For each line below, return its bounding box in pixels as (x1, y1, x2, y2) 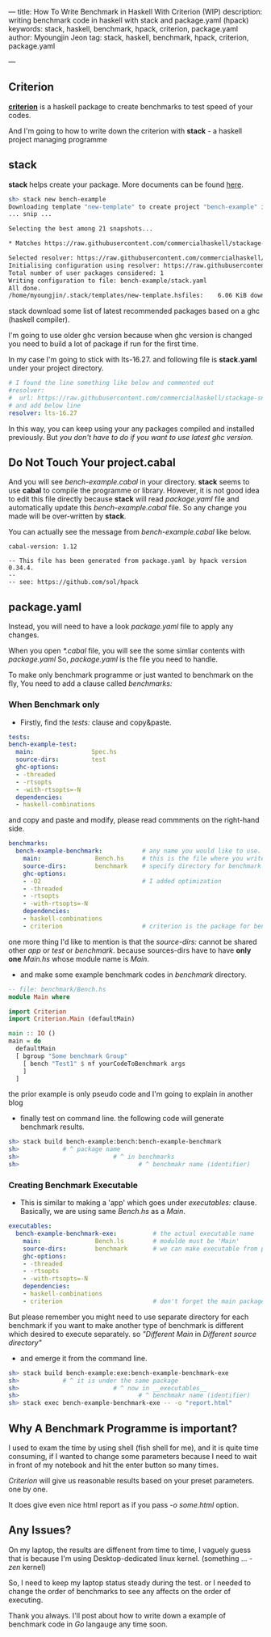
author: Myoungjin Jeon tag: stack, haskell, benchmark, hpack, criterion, (8, 32, 249, 42)
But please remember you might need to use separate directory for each (8, 1312, 249, 1322)
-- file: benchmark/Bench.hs (8, 985, 106, 993)
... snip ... (8, 210, 52, 218)
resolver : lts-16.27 (8, 408, 78, 417)
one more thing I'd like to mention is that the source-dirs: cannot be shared (8, 937, 257, 946)
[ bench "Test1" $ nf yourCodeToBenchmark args (23, 1060, 186, 1068)
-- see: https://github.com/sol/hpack (8, 578, 139, 586)
